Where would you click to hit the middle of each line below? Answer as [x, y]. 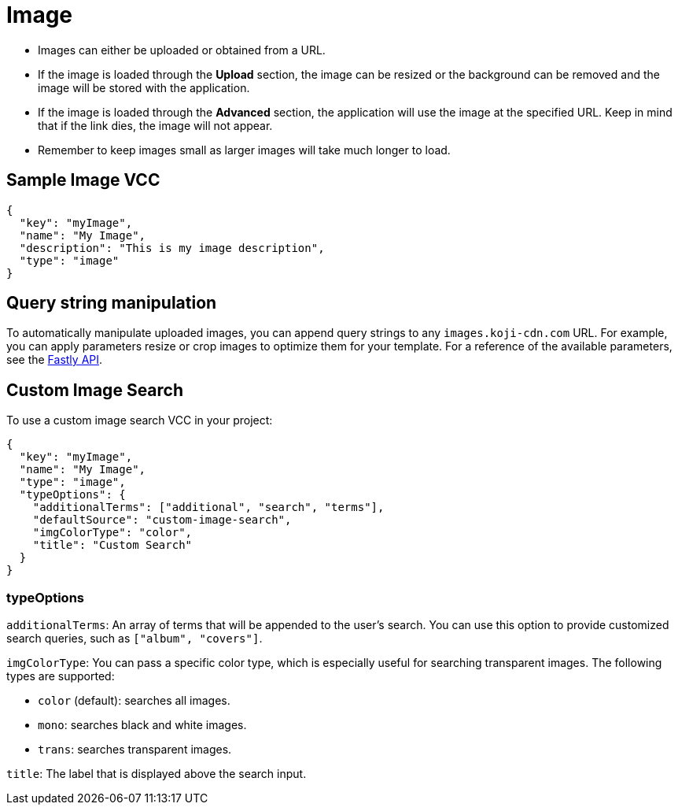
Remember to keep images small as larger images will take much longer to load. [244, 150]
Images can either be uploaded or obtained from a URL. [182, 50]
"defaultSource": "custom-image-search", [162, 520]
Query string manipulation [112, 303]
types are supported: [61, 676]
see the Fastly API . [55, 360]
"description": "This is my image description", [172, 248]
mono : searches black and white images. [142, 725]
